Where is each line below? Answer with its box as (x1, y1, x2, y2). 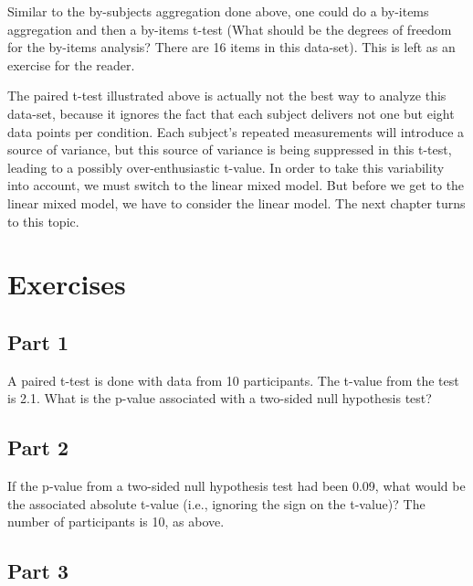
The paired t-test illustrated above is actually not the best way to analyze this (7, 86, 447, 105)
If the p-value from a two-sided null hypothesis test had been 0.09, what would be (7, 476, 466, 495)
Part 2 (7, 433, 69, 462)
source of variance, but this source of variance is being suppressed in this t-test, (7, 140, 452, 159)
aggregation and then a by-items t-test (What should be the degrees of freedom (7, 19, 452, 38)
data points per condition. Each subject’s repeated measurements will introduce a (7, 122, 465, 141)
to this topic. (7, 211, 79, 230)
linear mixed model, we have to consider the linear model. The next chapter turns (7, 193, 466, 212)
